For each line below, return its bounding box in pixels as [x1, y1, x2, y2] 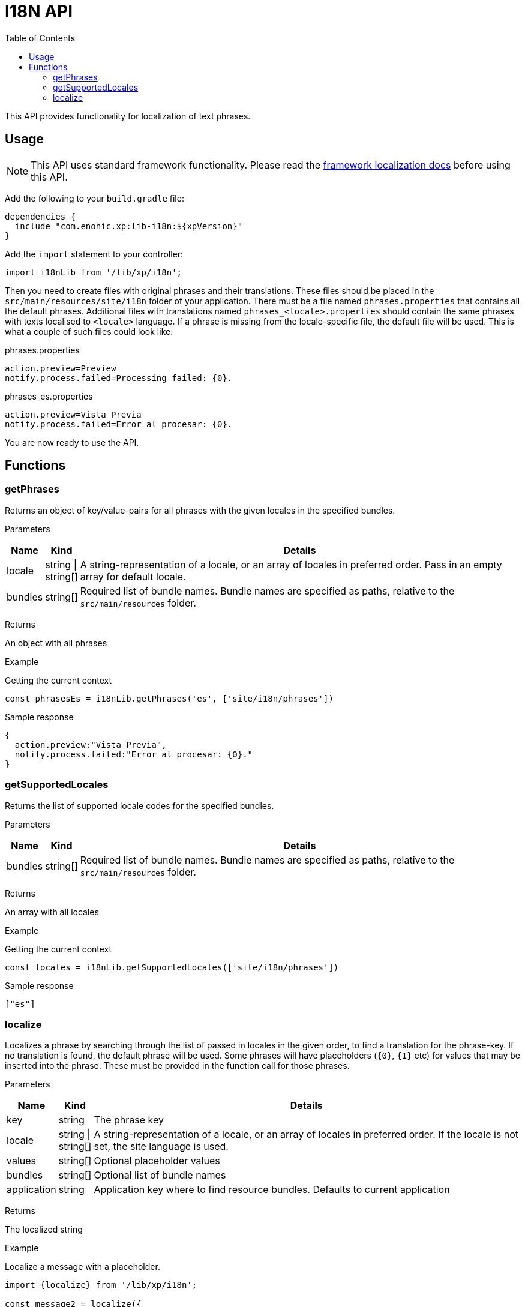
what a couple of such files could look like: [5, 326, 173, 337]
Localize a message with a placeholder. [5, 1261, 160, 1272]
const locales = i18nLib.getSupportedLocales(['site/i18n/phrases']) [5, 962, 339, 972]
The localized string [5, 1224, 83, 1235]
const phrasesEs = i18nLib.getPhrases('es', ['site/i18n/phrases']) [5, 693, 334, 703]
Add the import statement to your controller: [5, 248, 184, 259]
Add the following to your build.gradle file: [5, 193, 184, 203]
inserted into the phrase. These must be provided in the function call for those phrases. [5, 1060, 350, 1071]
